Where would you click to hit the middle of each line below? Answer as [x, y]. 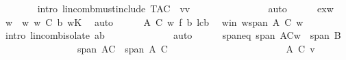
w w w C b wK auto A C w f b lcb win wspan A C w [154, 21]
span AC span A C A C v [196, 48]
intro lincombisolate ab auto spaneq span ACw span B [173, 35]
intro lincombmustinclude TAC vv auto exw [185, 8]
